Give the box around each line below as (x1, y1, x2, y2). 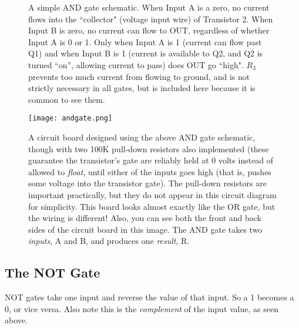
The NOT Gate (5, 263, 100, 282)
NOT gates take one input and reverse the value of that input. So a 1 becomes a (5, 291, 294, 303)
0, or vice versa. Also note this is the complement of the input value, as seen (5, 302, 278, 314)
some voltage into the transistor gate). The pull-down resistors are (28, 177, 267, 189)
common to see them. (28, 93, 105, 105)
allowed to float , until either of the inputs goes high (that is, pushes (28, 165, 271, 178)
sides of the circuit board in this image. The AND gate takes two (28, 223, 263, 235)
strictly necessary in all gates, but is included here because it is (28, 82, 256, 94)
